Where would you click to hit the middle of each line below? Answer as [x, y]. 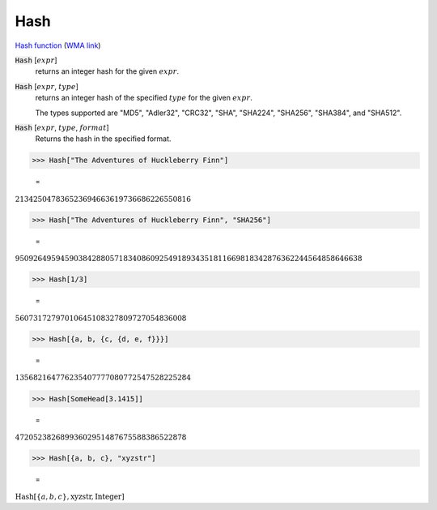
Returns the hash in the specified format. [103, 139]
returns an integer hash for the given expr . [107, 71]
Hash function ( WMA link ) [58, 45]
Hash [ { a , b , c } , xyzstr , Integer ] [70, 497]
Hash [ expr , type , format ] [62, 127]
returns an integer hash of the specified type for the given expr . [144, 98]
